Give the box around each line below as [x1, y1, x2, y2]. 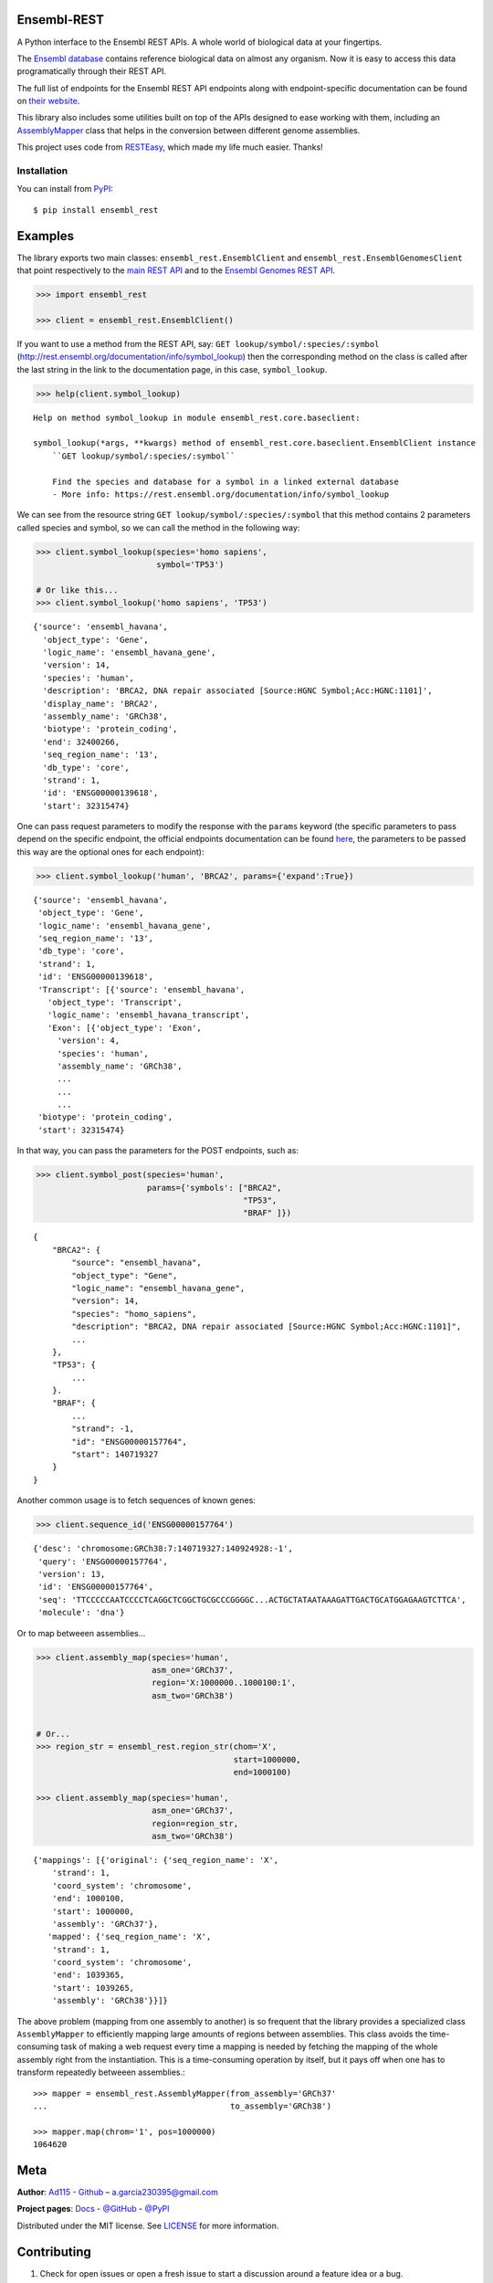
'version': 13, [37, 1569, 106, 1579]
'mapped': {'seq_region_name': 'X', [47, 1931, 212, 1942]
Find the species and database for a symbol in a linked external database [51, 476, 399, 487]
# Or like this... [36, 584, 119, 595]
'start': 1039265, [51, 1983, 135, 1993]
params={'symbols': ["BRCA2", [146, 1183, 282, 1193]
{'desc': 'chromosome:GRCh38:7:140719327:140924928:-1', [33, 1543, 294, 1554]
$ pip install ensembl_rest [33, 205, 159, 215]
